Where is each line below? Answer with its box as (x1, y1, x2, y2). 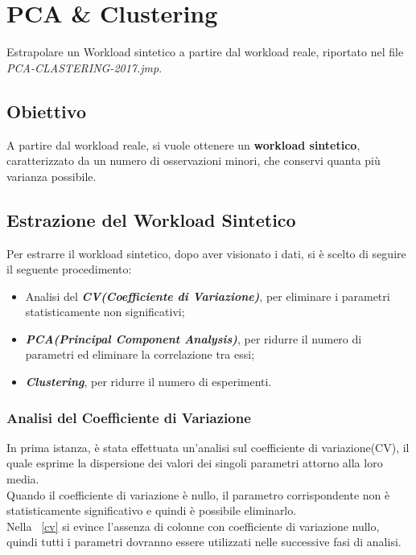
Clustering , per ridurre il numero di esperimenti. (25, 373, 272, 390)
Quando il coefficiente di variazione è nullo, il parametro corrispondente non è (6, 486, 390, 503)
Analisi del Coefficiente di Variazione (6, 407, 251, 427)
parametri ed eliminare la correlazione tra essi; (25, 346, 255, 363)
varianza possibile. (6, 167, 97, 184)
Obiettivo (6, 98, 86, 123)
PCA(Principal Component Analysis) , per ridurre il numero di (25, 330, 362, 347)
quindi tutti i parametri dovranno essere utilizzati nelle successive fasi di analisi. (6, 533, 402, 550)
